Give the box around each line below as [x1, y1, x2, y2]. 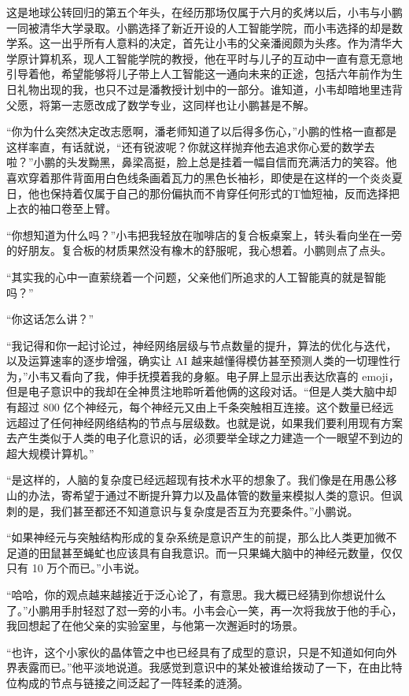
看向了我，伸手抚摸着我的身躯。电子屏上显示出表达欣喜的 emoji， [61, 367, 400, 384]
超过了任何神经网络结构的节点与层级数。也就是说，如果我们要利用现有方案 [17, 414, 403, 430]
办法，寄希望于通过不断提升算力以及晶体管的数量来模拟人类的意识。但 [28, 487, 392, 504]
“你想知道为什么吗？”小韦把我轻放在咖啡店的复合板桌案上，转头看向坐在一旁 [6, 226, 403, 243]
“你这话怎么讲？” [6, 311, 94, 327]
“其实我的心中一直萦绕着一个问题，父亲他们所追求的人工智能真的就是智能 [6, 268, 386, 285]
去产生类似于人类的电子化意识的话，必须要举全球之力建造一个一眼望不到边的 [6, 430, 403, 446]
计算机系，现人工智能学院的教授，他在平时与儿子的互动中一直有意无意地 [28, 50, 403, 66]
